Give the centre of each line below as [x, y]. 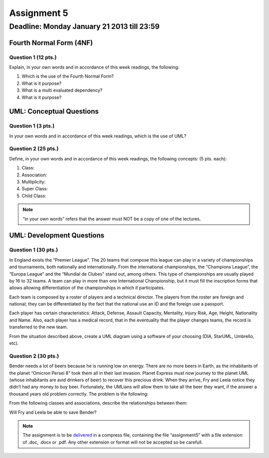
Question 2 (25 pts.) [34, 149]
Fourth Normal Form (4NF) [51, 43]
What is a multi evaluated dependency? [62, 90]
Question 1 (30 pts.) [34, 250]
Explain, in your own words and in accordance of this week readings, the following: [94, 67]
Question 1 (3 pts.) [32, 126]
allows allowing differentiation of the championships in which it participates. [87, 288]
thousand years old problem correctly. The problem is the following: [79, 394]
